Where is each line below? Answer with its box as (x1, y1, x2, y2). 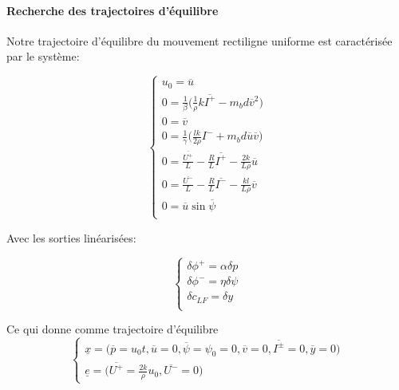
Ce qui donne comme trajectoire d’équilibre (6, 321, 219, 337)
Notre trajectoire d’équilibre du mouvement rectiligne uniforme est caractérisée (6, 32, 393, 49)
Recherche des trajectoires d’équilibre (6, 2, 219, 18)
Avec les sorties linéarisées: (6, 229, 136, 246)
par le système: (6, 48, 80, 65)
